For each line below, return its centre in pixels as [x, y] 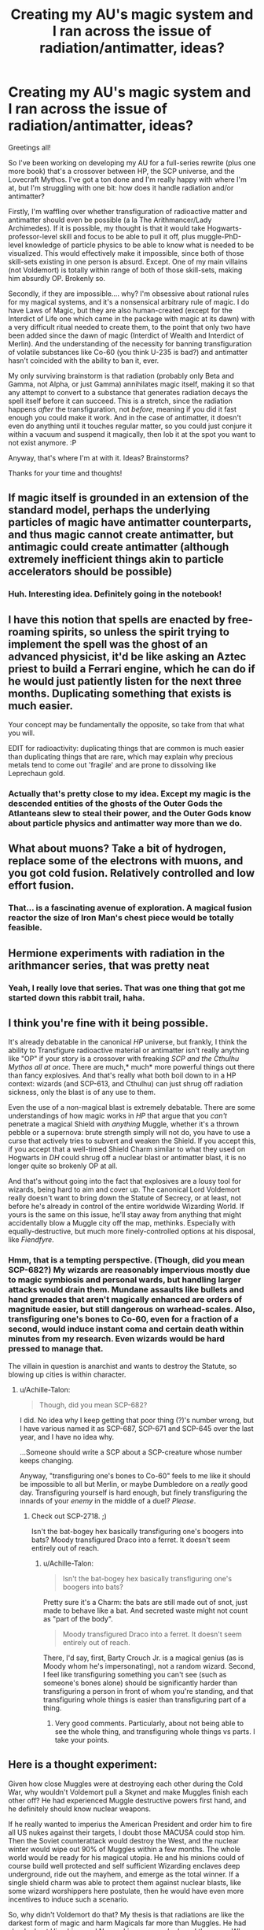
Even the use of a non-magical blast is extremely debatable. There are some [132, 1107]
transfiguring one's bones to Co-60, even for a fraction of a [123, 1319]
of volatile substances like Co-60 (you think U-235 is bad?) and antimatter [128, 352]
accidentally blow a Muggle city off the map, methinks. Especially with [122, 1223]
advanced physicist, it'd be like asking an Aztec [127, 656]
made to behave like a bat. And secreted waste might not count [145, 1610]
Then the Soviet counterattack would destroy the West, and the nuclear [124, 1840]
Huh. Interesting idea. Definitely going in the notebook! [115, 594]
